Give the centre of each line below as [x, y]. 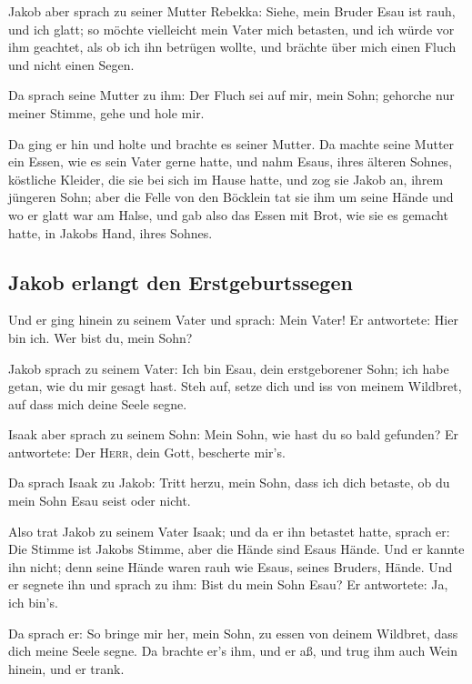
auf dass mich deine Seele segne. [98, 403]
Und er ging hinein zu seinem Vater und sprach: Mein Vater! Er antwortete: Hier [233, 320]
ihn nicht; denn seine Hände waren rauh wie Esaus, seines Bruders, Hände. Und [231, 566]
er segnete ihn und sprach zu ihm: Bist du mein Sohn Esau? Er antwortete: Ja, [228, 584]
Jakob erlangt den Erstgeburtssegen [181, 282]
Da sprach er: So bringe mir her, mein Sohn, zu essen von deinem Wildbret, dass [233, 633]
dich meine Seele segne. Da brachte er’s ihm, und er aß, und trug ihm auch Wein [233, 651]
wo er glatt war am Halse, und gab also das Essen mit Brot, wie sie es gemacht [228, 214]
